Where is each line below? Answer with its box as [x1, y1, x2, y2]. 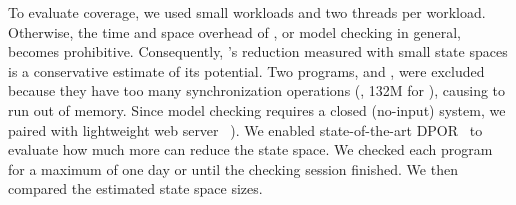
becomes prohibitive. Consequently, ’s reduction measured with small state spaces [8, 41, 508, 62]
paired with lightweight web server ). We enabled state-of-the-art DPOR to [8, 119, 483, 140]
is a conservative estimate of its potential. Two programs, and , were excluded [8, 60, 485, 81]
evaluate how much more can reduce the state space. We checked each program [8, 139, 493, 160]
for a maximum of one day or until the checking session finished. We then [8, 158, 458, 179]
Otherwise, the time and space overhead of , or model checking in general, [8, 21, 461, 42]
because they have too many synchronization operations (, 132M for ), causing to [8, 80, 506, 101]
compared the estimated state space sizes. [8, 178, 263, 199]
